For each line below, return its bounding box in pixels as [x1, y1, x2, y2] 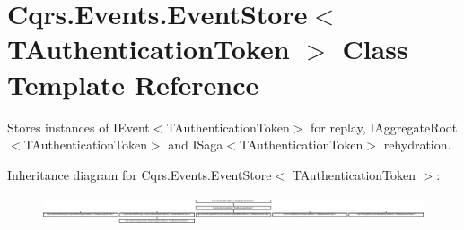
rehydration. [383, 135, 451, 154]
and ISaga [168, 135, 223, 154]
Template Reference [7, 65, 259, 102]
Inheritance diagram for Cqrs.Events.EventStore [7, 165, 272, 183]
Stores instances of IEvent [7, 117, 150, 136]
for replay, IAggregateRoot [311, 117, 458, 136]
